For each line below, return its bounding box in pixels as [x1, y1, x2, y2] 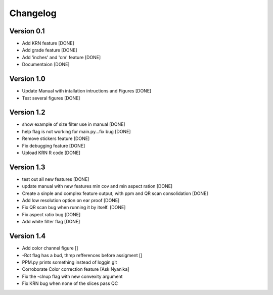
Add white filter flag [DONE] [22, 219, 80, 225]
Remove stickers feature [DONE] [22, 135, 90, 141]
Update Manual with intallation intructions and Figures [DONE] [22, 88, 152, 94]
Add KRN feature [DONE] [22, 40, 74, 46]
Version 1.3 [9, 163, 45, 171]
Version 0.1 [9, 27, 45, 35]
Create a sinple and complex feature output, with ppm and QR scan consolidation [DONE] [22, 190, 208, 196]
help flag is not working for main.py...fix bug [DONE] [22, 128, 131, 134]
